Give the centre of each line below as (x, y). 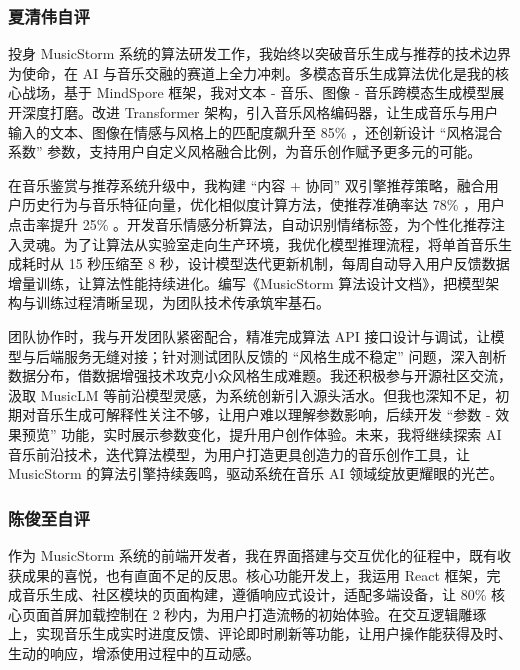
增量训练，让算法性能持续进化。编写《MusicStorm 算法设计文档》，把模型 (247, 282)
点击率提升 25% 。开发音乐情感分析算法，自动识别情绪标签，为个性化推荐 (249, 223)
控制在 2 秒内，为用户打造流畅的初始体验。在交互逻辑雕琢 (296, 613)
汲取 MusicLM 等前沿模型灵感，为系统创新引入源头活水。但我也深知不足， (252, 394)
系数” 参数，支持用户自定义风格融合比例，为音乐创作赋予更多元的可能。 (245, 151)
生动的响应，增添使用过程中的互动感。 (134, 652)
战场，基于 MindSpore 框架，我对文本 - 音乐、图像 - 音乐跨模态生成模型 (256, 92)
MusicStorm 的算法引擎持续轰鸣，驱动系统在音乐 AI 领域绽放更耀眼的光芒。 (256, 473)
